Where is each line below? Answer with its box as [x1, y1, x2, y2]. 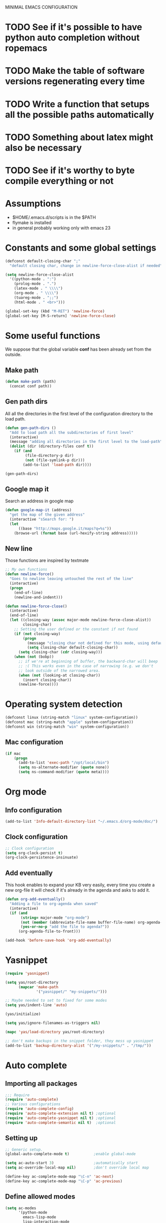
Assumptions [5, 198, 61, 210]
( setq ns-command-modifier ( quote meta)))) [18, 770, 110, 775]
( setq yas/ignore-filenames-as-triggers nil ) [5, 1020, 100, 1026]
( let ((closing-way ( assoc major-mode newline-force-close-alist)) [9, 618, 152, 623]
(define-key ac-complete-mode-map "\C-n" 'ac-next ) [5, 1174, 114, 1179]
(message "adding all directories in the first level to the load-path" [9, 439, 163, 444]
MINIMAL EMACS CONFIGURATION [5, 4, 78, 10]
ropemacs [5, 43, 48, 54]
